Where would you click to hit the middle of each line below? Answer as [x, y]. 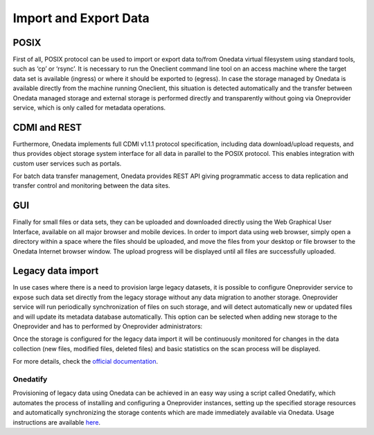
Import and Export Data [81, 18]
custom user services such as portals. [67, 163]
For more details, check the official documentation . [86, 362]
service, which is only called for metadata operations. [89, 108]
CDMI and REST [47, 127]
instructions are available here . [56, 422]
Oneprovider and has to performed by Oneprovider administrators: [108, 326]
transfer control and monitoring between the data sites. [91, 186]
